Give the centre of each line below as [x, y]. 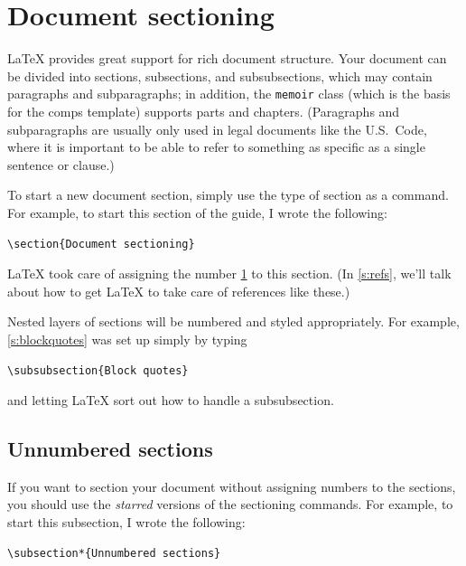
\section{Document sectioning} [101, 244]
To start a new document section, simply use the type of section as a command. [228, 195]
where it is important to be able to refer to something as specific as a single [216, 147]
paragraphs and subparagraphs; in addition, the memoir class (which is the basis [229, 94]
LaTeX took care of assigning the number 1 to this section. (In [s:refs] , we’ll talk [229, 274]
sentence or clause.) [61, 164]
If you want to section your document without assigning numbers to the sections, [232, 486]
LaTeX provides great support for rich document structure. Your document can [227, 58]
